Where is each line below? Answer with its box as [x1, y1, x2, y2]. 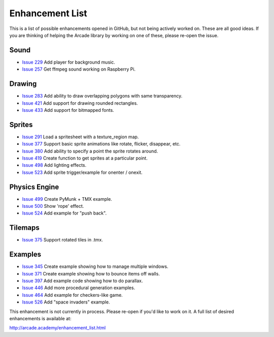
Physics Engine [9, 182, 59, 191]
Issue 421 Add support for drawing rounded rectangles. [22, 100, 138, 106]
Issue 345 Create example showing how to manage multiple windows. [22, 263, 168, 269]
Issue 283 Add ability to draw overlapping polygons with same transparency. [22, 93, 183, 99]
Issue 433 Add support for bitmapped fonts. [22, 107, 114, 113]
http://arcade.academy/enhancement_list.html [9, 325, 106, 331]
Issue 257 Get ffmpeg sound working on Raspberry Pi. [22, 66, 136, 72]
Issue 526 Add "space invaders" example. [22, 299, 110, 305]
